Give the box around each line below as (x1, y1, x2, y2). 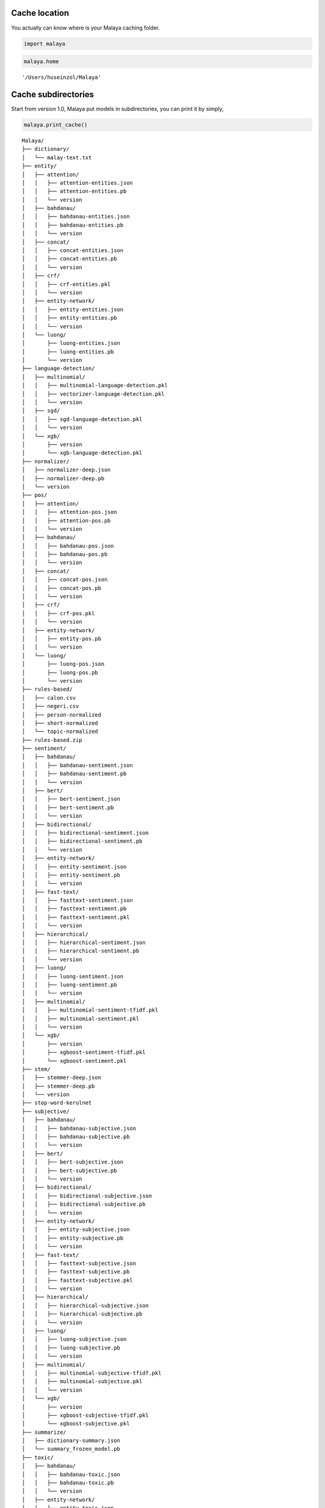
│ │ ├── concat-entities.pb (22, 255, 117, 262)
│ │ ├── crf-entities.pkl (22, 280, 111, 288)
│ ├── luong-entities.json (22, 340, 120, 347)
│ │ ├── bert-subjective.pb (22, 1167, 117, 1174)
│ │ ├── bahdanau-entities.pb (22, 221, 123, 229)
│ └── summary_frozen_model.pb (22, 1445, 120, 1453)
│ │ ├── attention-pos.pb (22, 517, 111, 524)
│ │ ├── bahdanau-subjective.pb (22, 1133, 130, 1140)
